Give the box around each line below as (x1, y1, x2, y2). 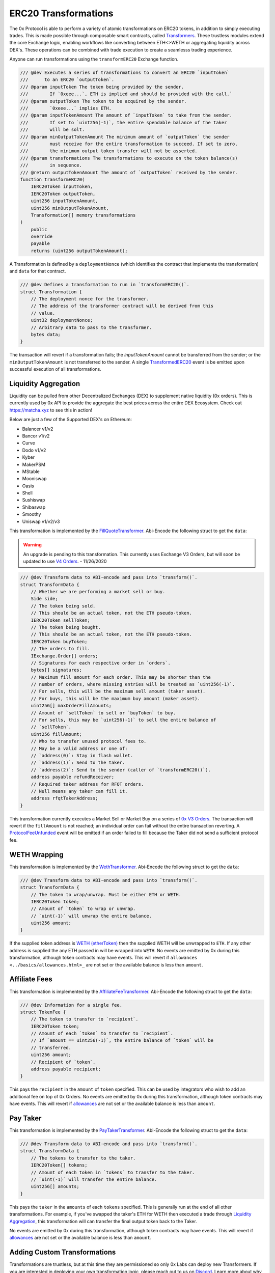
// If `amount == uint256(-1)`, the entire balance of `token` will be (31, 1038, 214, 1043)
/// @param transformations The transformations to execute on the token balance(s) (20, 155, 238, 161)
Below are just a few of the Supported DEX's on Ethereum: (9, 417, 132, 423)
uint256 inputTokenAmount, (31, 198, 99, 204)
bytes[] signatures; (31, 667, 82, 673)
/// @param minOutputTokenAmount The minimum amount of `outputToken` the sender (20, 134, 230, 140)
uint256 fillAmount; (31, 731, 82, 737)
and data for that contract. (9, 268, 66, 274)
